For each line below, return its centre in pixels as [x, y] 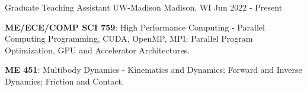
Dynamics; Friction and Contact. [64, 81]
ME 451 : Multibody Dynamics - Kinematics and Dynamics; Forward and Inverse [153, 70]
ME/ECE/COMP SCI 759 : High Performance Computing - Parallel [135, 27]
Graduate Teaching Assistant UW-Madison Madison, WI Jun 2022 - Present [144, 7]
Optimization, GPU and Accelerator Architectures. [97, 50]
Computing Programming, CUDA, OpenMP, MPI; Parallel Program [129, 38]
